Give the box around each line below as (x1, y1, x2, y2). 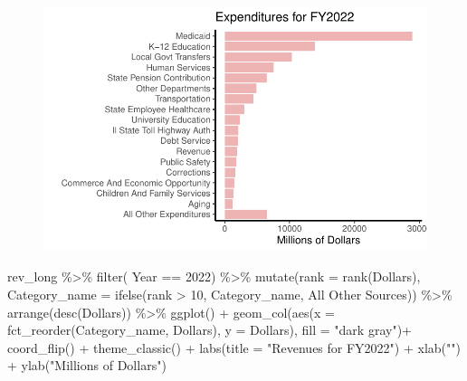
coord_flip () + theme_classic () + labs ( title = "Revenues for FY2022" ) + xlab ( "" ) (7, 338, 461, 357)
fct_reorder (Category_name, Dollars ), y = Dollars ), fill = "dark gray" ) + (7, 320, 412, 339)
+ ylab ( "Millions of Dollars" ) (7, 356, 167, 375)
